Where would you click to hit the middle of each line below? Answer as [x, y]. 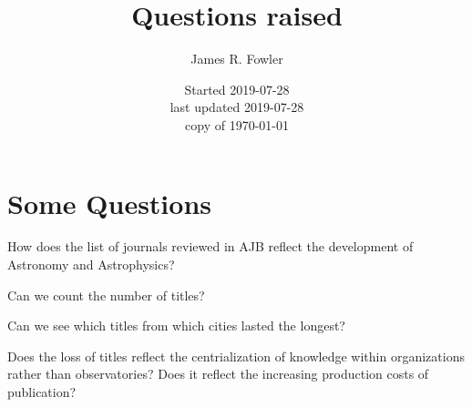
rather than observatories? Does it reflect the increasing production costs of [218, 374]
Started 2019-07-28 [237, 89]
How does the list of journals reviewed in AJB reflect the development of [210, 246]
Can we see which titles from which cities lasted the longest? [176, 326]
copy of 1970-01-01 [237, 124]
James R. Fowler [237, 59]
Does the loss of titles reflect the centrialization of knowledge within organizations [236, 356]
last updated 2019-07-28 [237, 107]
